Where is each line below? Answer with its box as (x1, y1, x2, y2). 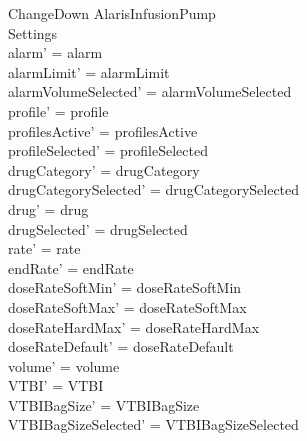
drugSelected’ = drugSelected (8, 218, 188, 239)
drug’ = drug (8, 198, 89, 219)
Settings (8, 22, 58, 43)
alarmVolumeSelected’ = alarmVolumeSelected (8, 81, 292, 102)
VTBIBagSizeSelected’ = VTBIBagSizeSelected (8, 414, 299, 435)
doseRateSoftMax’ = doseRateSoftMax (8, 296, 247, 317)
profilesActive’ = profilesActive (8, 120, 198, 141)
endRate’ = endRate (8, 257, 134, 278)
